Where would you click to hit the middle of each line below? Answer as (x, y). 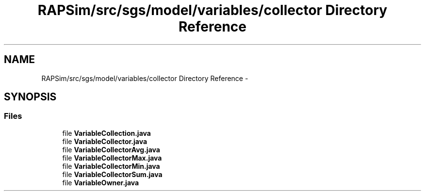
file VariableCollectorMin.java (111, 166)
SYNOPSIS (30, 97)
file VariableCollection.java (106, 133)
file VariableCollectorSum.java (112, 174)
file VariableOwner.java (101, 182)
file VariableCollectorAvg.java (111, 149)
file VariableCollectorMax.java (112, 158)
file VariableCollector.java (105, 141)
